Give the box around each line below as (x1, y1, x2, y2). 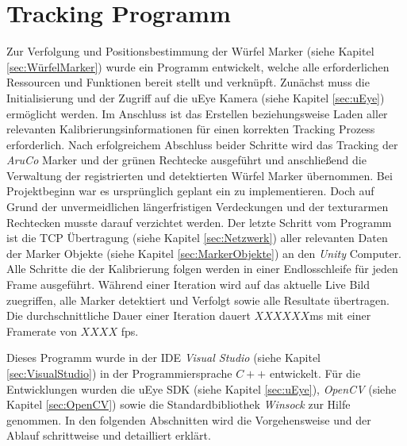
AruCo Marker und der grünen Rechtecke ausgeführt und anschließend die (6, 152, 367, 168)
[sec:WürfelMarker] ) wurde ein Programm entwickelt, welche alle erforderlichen (6, 58, 390, 75)
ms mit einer (309, 307, 371, 324)
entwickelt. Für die (269, 365, 361, 381)
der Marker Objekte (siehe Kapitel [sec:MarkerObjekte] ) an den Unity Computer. (6, 244, 402, 261)
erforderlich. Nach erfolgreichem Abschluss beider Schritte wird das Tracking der (6, 136, 398, 152)
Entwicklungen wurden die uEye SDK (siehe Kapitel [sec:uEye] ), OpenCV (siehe (6, 380, 397, 397)
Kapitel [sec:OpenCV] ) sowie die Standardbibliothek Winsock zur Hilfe (6, 396, 351, 413)
